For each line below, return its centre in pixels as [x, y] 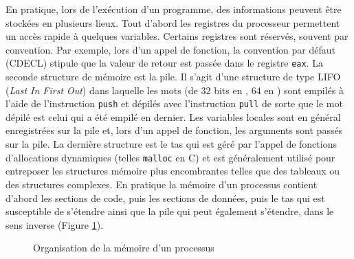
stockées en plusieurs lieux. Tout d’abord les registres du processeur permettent [173, 22]
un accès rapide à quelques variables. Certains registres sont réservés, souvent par [177, 36]
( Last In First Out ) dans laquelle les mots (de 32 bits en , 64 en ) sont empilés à [175, 90]
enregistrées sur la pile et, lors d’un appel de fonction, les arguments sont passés [174, 130]
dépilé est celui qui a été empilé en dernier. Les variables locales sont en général [173, 116]
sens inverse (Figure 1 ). [55, 224]
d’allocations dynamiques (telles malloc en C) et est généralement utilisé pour [170, 157]
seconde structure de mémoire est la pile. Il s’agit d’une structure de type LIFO [173, 77]
